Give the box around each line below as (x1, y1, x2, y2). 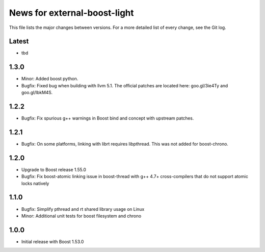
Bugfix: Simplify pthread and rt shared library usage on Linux (21, 206, 145, 212)
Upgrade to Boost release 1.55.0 (21, 167, 86, 173)
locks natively (21, 180, 49, 186)
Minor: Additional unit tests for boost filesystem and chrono (21, 213, 142, 219)
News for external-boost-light (9, 7, 134, 18)
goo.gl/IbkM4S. (21, 90, 53, 96)
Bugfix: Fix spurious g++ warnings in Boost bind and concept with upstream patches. (21, 115, 194, 121)
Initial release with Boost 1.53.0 (21, 238, 84, 245)
